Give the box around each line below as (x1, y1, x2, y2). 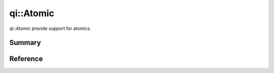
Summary (9, 39, 41, 47)
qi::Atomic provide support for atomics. (9, 25, 91, 31)
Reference (9, 55, 43, 63)
